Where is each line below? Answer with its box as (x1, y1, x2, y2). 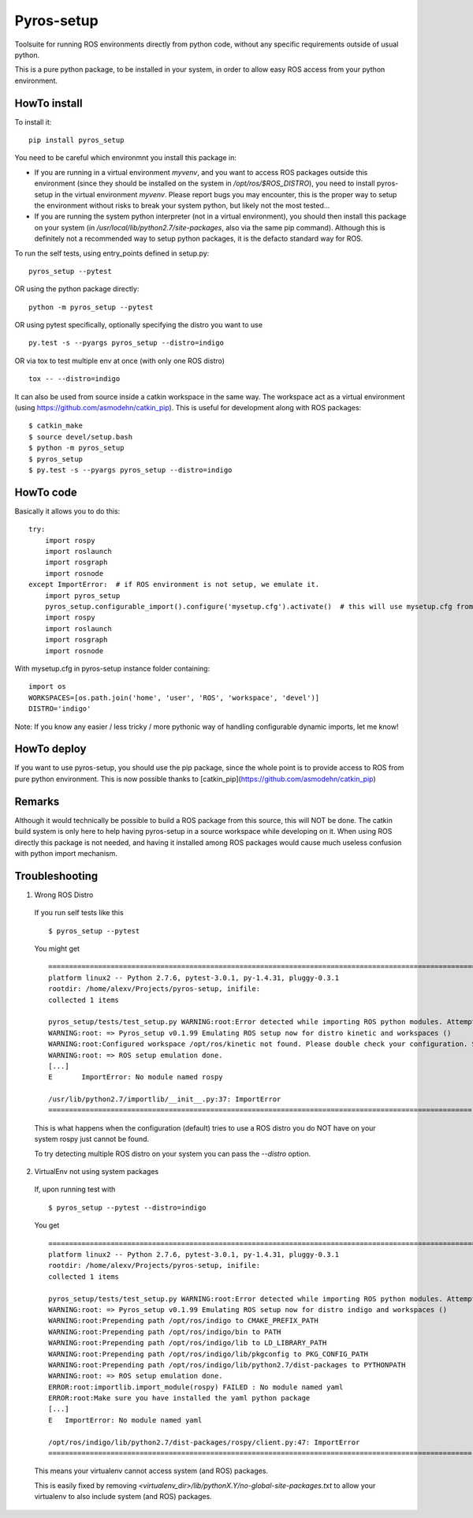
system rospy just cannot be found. (34, 1135, 150, 1144)
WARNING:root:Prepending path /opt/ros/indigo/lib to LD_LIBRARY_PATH (48, 1338, 327, 1348)
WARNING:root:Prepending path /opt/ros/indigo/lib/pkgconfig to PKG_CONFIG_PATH (48, 1349, 369, 1359)
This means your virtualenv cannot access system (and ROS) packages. (34, 1466, 268, 1475)
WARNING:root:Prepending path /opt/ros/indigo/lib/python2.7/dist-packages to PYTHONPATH (48, 1360, 406, 1369)
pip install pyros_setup (28, 136, 125, 145)
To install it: (14, 117, 52, 126)
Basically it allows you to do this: (14, 506, 121, 516)
